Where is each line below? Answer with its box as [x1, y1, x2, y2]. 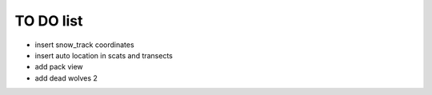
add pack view [34, 62, 83, 72]
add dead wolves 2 [34, 73, 98, 83]
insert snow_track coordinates [34, 40, 135, 49]
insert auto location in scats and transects [34, 50, 174, 60]
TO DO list [14, 12, 83, 30]
